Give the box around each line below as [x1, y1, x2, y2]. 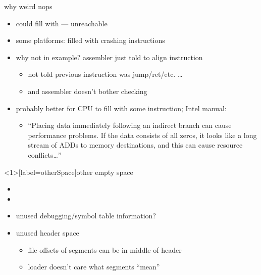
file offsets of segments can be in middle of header [28, 244, 182, 255]
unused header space [16, 227, 79, 238]
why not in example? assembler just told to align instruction [16, 52, 203, 62]
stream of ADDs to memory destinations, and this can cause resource [28, 140, 243, 150]
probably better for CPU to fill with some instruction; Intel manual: [16, 103, 227, 113]
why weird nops [4, 1, 53, 11]
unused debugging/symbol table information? [16, 210, 156, 221]
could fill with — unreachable [16, 18, 108, 28]
